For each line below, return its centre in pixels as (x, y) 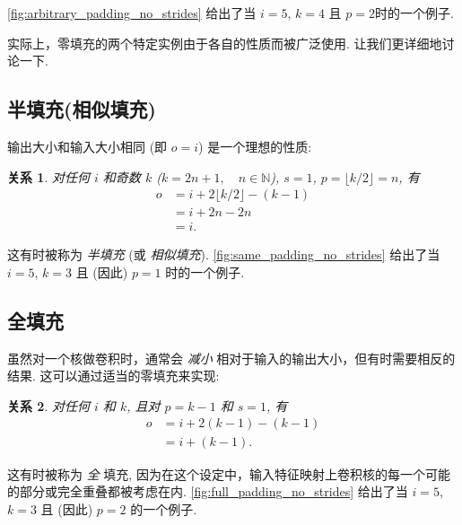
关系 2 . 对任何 (48, 405)
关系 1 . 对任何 (48, 176)
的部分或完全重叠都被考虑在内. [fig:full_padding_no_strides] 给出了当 (208, 491)
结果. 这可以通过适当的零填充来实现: (113, 376)
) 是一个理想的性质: (255, 146)
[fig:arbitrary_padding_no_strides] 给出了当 (132, 13)
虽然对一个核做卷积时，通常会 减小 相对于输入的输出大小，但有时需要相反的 (231, 358)
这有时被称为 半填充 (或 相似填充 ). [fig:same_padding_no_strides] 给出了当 (224, 254)
